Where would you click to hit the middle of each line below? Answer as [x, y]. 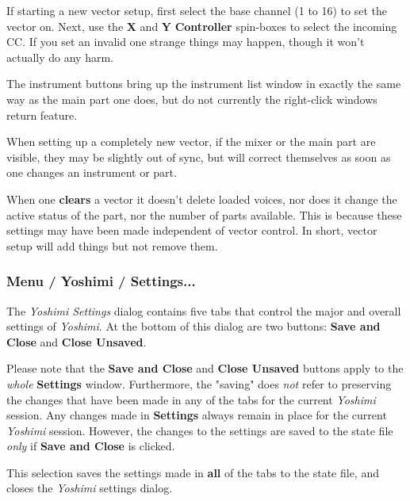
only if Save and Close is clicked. [91, 446]
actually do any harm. [60, 57]
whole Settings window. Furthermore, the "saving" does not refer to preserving [199, 383]
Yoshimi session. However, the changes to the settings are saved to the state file [200, 430]
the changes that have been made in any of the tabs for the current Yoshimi [191, 399]
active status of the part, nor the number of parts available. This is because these [204, 214]
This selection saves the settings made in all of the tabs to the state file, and [193, 472]
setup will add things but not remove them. [112, 245]
